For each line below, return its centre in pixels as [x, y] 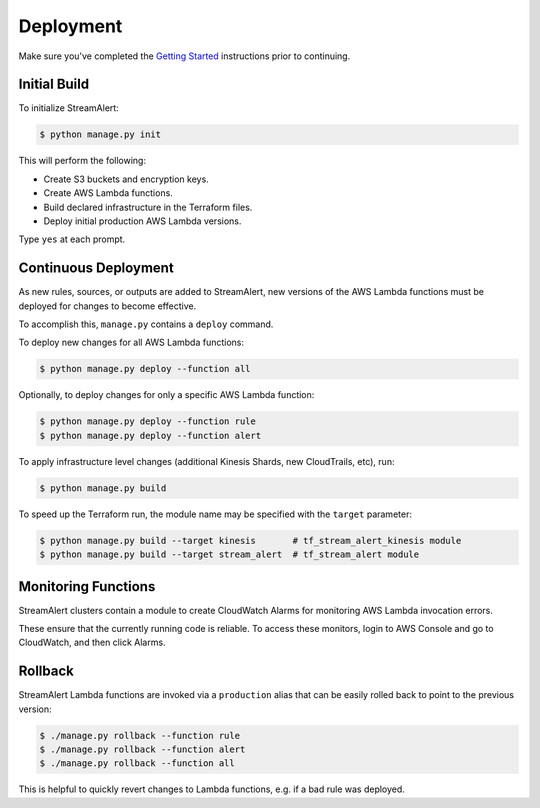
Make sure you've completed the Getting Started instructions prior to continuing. [184, 56]
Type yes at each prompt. [72, 239]
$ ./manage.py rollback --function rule [139, 735]
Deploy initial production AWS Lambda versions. [142, 221]
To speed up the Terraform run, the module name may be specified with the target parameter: [215, 514]
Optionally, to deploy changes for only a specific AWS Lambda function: [166, 395]
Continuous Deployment [96, 268]
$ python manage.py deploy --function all [145, 369]
